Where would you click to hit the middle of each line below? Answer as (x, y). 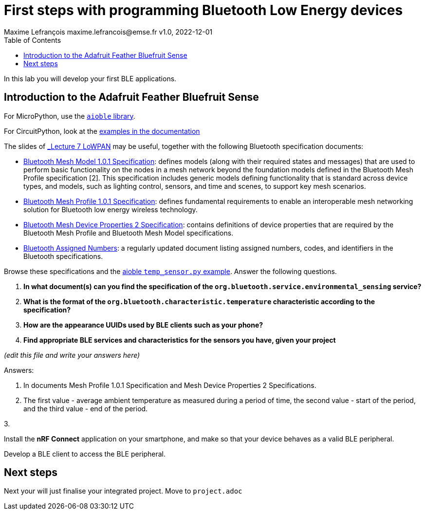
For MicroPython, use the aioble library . (70, 116)
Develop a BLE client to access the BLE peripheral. (85, 454)
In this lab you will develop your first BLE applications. (90, 78)
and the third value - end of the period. (86, 408)
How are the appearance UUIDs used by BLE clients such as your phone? (143, 325)
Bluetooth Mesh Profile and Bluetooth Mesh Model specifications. (129, 233)
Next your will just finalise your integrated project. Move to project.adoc (123, 491)
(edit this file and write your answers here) (72, 355)
